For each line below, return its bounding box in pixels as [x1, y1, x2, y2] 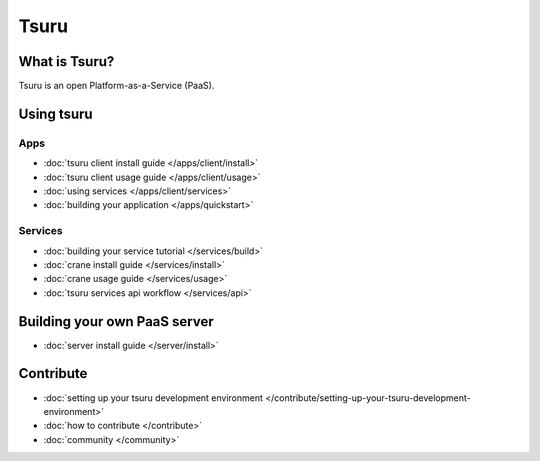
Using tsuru [18, 105, 94, 122]
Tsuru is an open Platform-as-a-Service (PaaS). [18, 80, 215, 92]
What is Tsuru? [18, 53, 115, 70]
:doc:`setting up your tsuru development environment [43, 391, 264, 404]
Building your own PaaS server [18, 313, 214, 330]
